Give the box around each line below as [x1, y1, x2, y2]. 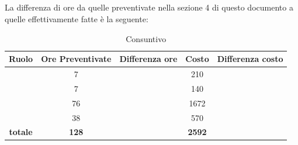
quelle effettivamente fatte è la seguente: [5, 12, 148, 25]
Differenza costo [217, 53, 283, 65]
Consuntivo [126, 32, 167, 44]
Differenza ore [119, 53, 178, 65]
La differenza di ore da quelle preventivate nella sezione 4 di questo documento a [5, 1, 293, 13]
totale [9, 126, 33, 138]
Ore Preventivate [41, 53, 112, 65]
